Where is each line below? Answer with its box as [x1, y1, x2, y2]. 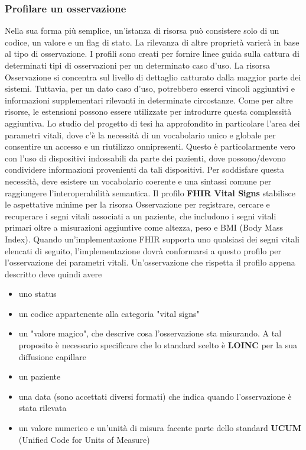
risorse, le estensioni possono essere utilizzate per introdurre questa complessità [5, 105, 292, 118]
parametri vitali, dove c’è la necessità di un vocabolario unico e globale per [5, 128, 276, 141]
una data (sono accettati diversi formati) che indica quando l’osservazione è [18, 390, 292, 402]
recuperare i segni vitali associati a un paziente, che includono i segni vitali [5, 209, 276, 222]
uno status [18, 287, 57, 300]
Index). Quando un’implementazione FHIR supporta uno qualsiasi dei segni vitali [5, 232, 300, 245]
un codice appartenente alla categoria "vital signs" [18, 307, 200, 319]
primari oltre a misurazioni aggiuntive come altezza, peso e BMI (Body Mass [5, 221, 283, 234]
